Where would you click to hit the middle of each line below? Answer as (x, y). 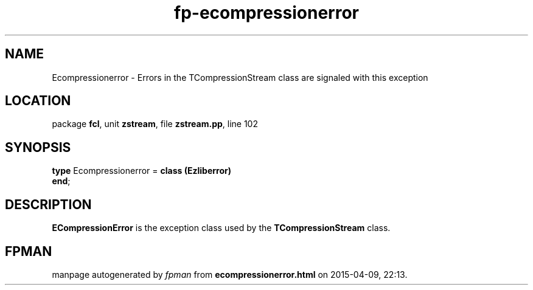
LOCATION (38, 101)
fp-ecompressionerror (266, 13)
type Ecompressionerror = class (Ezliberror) (141, 171)
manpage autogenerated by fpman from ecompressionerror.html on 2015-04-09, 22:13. (230, 274)
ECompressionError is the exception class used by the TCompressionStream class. (221, 228)
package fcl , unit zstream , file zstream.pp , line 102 (155, 124)
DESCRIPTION (48, 204)
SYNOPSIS (38, 147)
